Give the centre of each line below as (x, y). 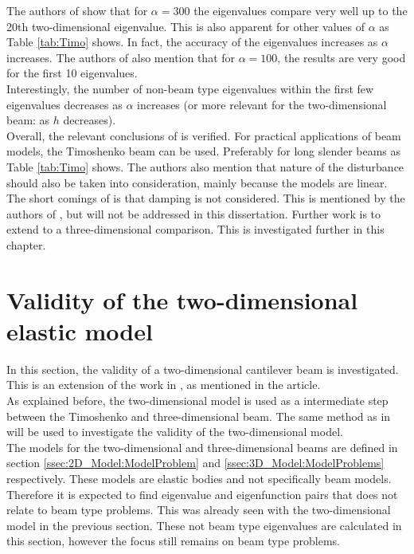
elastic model (80, 330)
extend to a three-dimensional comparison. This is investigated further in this (195, 229)
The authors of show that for (77, 10)
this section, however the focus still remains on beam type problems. (173, 541)
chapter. (26, 244)
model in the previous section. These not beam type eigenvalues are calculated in (204, 525)
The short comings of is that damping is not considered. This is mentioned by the (206, 198)
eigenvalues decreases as (64, 104)
